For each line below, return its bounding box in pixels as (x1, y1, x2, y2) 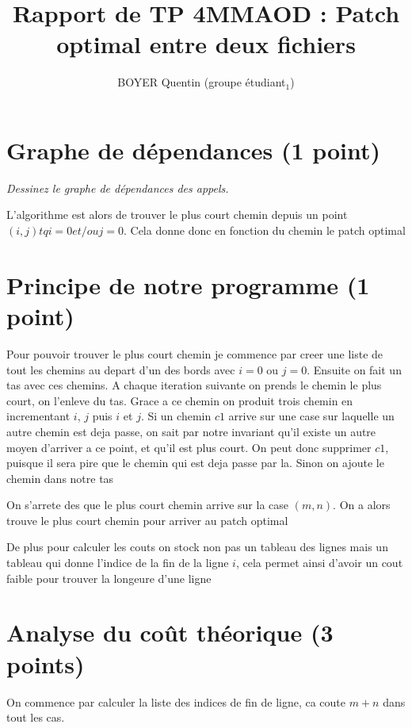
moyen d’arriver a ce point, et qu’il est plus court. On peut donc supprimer (6, 439, 372, 455)
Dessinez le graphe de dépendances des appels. (6, 179, 229, 196)
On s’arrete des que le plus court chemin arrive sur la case (6, 496, 289, 513)
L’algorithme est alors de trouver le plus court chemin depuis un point (6, 206, 348, 223)
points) (6, 647, 85, 680)
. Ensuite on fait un (307, 361, 402, 377)
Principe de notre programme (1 (6, 268, 370, 301)
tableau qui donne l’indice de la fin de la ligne (6, 554, 229, 571)
